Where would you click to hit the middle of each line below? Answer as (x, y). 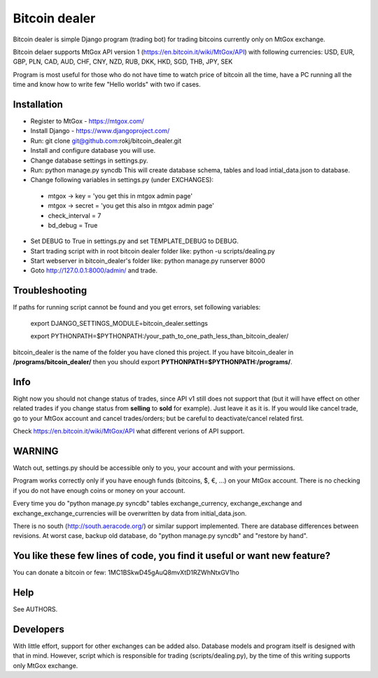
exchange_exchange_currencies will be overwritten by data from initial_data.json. (130, 513)
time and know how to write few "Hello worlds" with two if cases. (107, 85)
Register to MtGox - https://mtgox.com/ (87, 121)
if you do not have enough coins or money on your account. (99, 490)
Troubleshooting (50, 291)
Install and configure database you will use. (93, 151)
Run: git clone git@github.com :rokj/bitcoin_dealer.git (106, 141)
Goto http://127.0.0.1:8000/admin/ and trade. (94, 270)
